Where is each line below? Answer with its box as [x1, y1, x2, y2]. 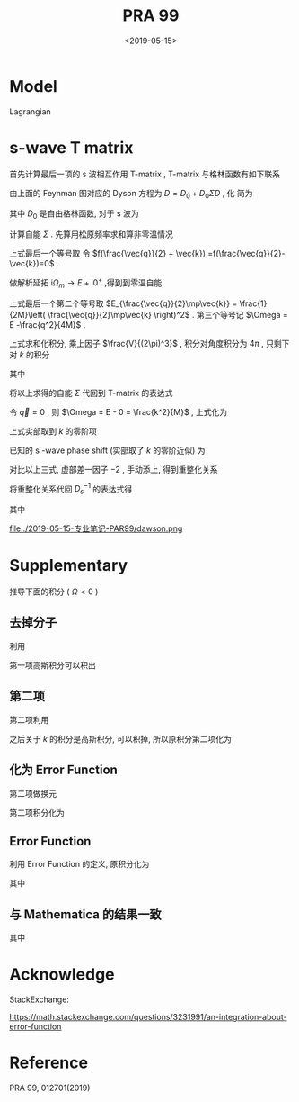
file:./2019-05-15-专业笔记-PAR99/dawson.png [9, 523, 183, 534]
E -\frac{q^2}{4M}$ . [9, 319, 86, 330]
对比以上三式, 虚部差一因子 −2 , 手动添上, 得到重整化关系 [9, 464, 218, 474]
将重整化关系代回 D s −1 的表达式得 [9, 482, 133, 496]
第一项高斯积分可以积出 [9, 659, 96, 671]
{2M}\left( [9, 309, 47, 320]
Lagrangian [9, 105, 51, 117]
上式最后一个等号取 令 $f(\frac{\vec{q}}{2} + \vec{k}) [9, 248, 207, 259]
